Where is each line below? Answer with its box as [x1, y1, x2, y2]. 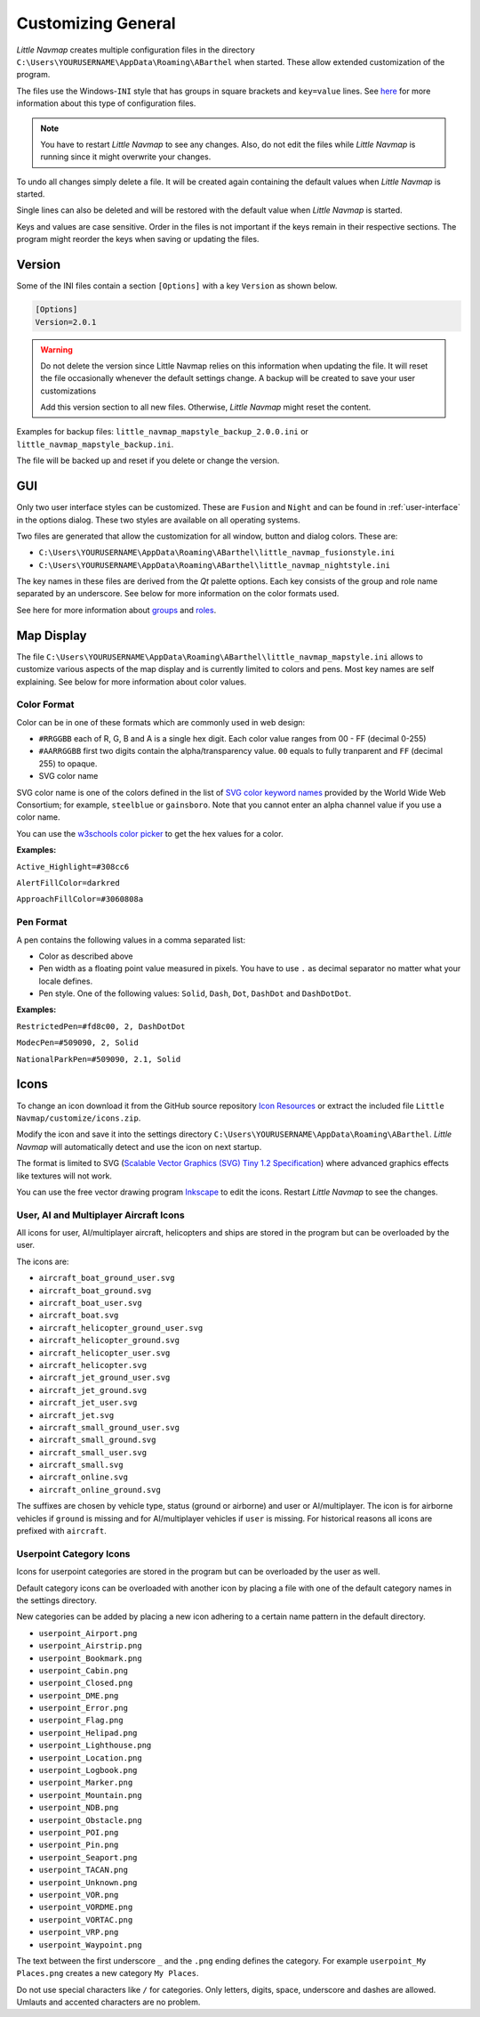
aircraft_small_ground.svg [38, 1435, 156, 1446]
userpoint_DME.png [38, 1690, 119, 1700]
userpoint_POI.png [38, 1827, 119, 1837]
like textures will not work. [16, 1171, 113, 1181]
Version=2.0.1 [35, 317, 97, 327]
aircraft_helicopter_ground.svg [38, 1335, 180, 1346]
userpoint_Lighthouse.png [38, 1740, 152, 1751]
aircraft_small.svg [38, 1460, 124, 1470]
